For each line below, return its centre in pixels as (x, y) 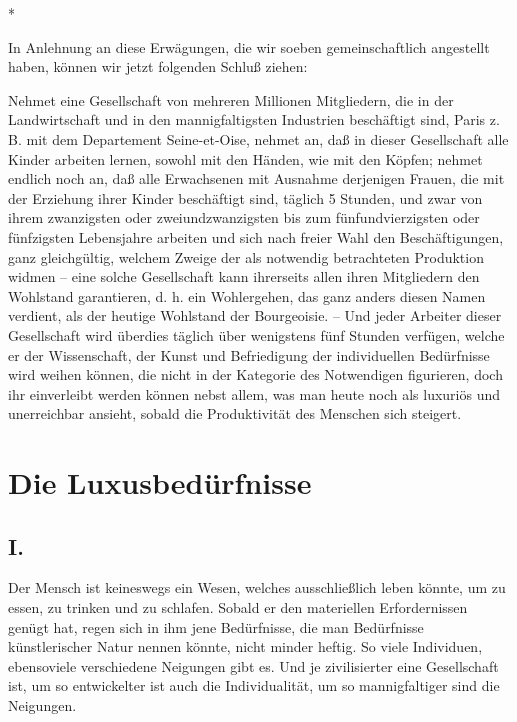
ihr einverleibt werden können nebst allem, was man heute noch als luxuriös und (254, 393)
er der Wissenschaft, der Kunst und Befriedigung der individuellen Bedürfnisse (249, 354)
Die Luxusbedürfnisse (160, 482)
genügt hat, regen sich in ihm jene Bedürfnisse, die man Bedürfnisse (216, 626)
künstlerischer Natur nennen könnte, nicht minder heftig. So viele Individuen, (245, 646)
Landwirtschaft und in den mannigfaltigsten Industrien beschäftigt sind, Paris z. (254, 119)
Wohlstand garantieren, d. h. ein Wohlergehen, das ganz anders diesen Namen (247, 295)
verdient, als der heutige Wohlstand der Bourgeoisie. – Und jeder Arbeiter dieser (255, 315)
